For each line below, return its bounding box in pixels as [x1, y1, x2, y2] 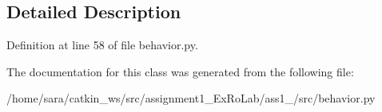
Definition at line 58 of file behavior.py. [6, 37, 198, 53]
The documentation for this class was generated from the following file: [6, 63, 354, 79]
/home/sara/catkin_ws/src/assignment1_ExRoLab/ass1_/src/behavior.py [6, 90, 376, 106]
